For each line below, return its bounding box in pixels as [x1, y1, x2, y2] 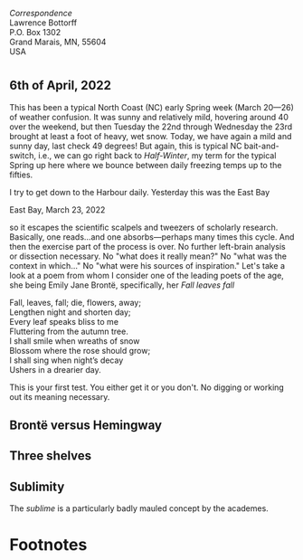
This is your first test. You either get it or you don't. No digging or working [9, 382, 285, 393]
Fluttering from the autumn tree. [9, 326, 128, 337]
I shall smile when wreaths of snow [9, 335, 140, 346]
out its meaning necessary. [9, 391, 110, 402]
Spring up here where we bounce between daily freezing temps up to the [9, 159, 282, 170]
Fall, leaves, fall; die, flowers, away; [9, 297, 142, 308]
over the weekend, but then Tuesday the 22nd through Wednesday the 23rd [9, 121, 293, 132]
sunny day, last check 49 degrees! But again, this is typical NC [9, 140, 242, 151]
